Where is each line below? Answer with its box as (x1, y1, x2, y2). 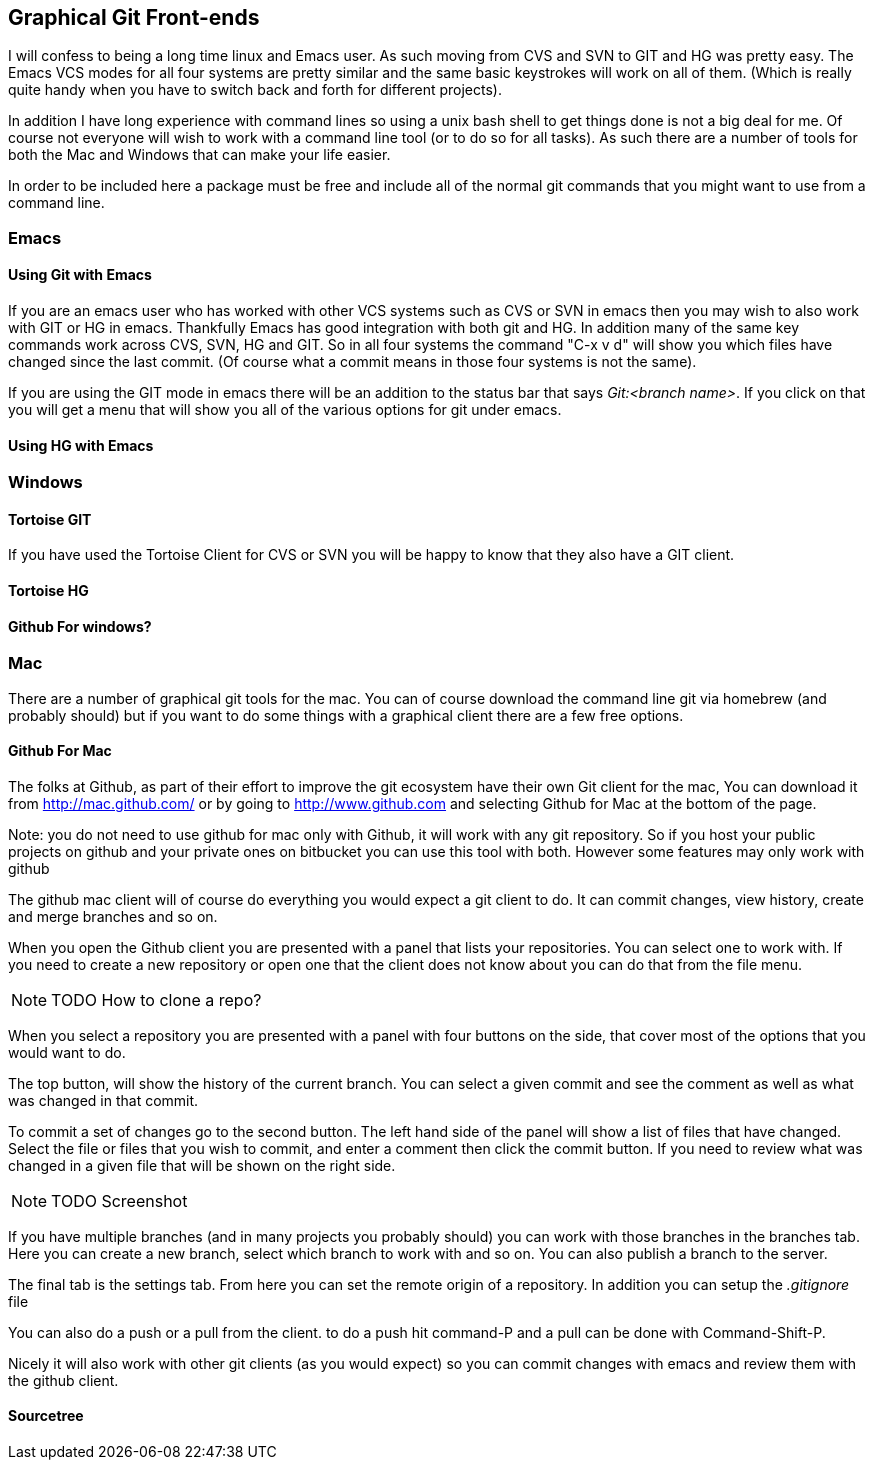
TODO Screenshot (51, 1190, 188, 1211)
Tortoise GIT (8, 510, 92, 528)
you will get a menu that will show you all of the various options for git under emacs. (8, 401, 562, 419)
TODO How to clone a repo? (51, 989, 262, 1010)
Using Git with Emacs (8, 266, 152, 284)
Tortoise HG (8, 582, 89, 600)
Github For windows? (8, 617, 152, 635)
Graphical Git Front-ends (8, 5, 260, 30)
